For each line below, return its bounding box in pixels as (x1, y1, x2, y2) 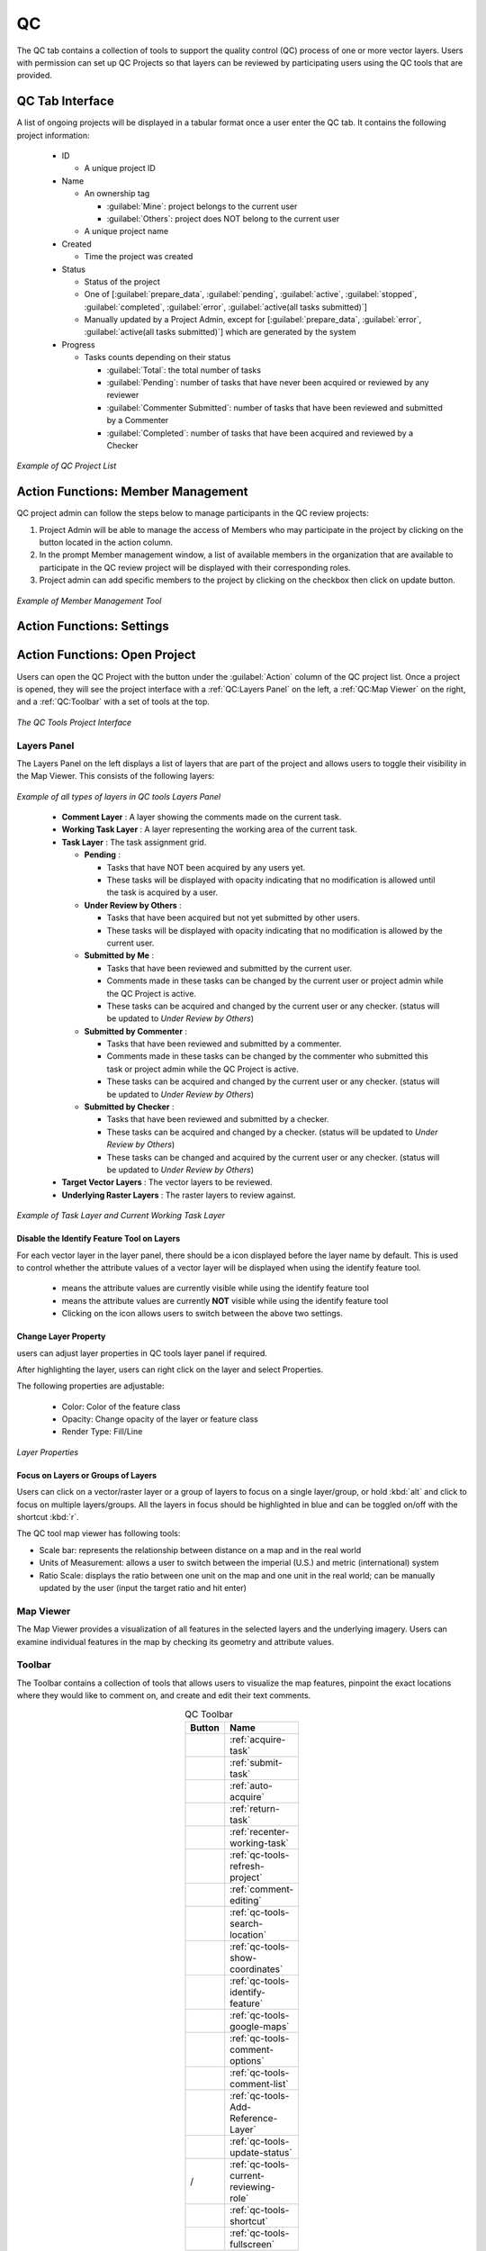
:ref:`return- (229, 1802, 280, 1814)
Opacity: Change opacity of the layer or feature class (61, 1414, 258, 1424)
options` (229, 2054, 265, 2066)
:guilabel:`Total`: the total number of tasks (106, 365, 261, 375)
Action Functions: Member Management (16, 484, 248, 500)
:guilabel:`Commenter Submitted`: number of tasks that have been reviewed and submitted (106, 402, 443, 413)
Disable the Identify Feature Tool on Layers (16, 1234, 181, 1244)
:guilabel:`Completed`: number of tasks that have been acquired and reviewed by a (106, 428, 414, 438)
